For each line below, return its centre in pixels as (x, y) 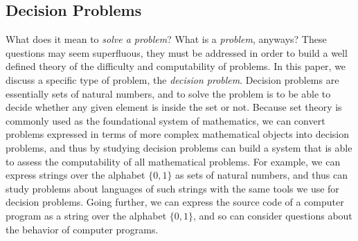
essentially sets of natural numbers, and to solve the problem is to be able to (168, 93)
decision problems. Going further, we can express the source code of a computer (175, 202)
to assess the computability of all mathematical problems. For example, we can (173, 161)
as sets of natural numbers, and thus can (261, 175)
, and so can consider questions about (273, 215)
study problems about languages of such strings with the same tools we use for (172, 188)
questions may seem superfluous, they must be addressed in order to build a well (177, 52)
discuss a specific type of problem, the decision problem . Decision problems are (172, 79)
